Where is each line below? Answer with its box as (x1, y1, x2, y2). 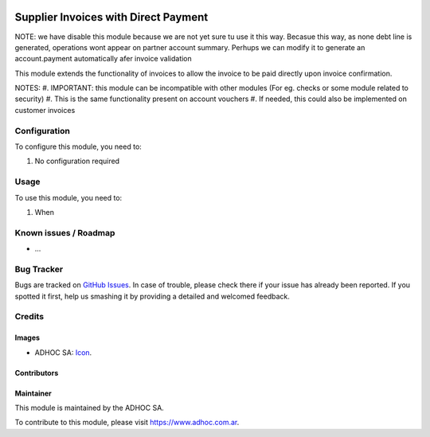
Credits (14, 311, 44, 322)
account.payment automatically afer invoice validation (14, 54, 193, 64)
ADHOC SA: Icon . (34, 347, 92, 357)
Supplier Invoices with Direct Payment (14, 10, 209, 24)
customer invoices (14, 105, 76, 115)
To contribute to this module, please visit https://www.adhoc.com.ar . (14, 418, 240, 427)
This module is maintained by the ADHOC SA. (14, 403, 165, 412)
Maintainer (14, 388, 52, 398)
